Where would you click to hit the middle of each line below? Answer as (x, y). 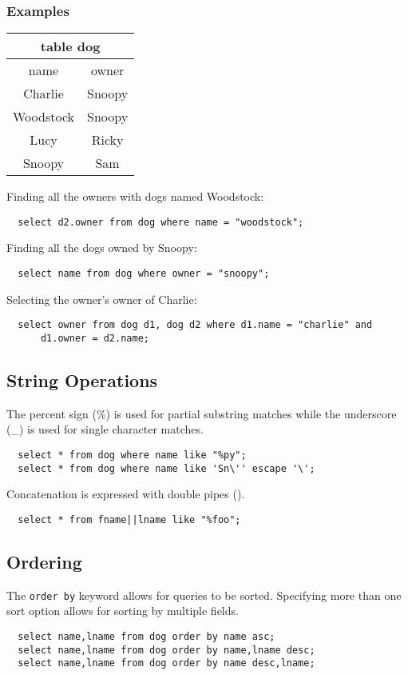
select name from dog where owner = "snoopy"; (144, 274)
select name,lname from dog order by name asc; (147, 637)
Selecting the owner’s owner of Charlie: (102, 299)
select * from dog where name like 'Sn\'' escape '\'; (166, 468)
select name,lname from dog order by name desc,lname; (166, 663)
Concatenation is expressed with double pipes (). (126, 494)
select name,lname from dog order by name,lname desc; (166, 650)
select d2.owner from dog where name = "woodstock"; (161, 222)
